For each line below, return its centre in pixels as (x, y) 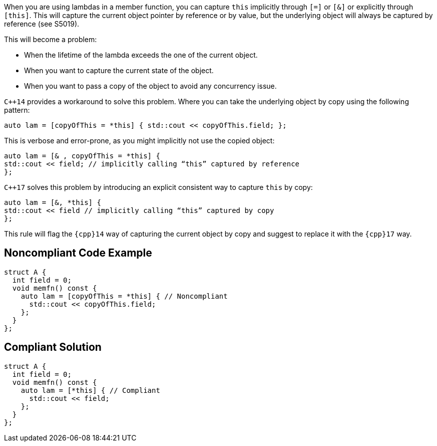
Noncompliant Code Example (78, 253)
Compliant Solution (53, 347)
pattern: (17, 110)
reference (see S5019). (42, 24)
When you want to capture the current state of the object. (119, 70)
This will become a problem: (51, 39)
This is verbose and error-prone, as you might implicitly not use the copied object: (139, 141)
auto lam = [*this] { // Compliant (90, 390)
